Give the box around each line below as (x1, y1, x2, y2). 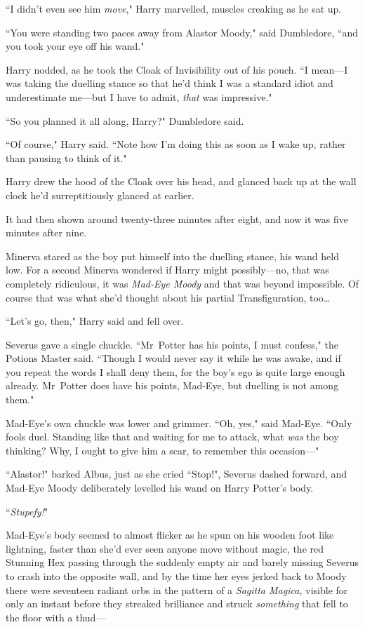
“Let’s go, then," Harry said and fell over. (6, 313, 184, 328)
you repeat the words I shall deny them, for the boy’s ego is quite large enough (6, 364, 345, 379)
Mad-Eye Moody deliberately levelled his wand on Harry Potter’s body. (6, 480, 314, 495)
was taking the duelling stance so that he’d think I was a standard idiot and (6, 76, 333, 90)
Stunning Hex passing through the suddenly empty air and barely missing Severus (6, 555, 359, 569)
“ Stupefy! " (6, 504, 48, 518)
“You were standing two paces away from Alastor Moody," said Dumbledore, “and (6, 25, 359, 39)
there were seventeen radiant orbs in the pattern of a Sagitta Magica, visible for (6, 582, 348, 597)
